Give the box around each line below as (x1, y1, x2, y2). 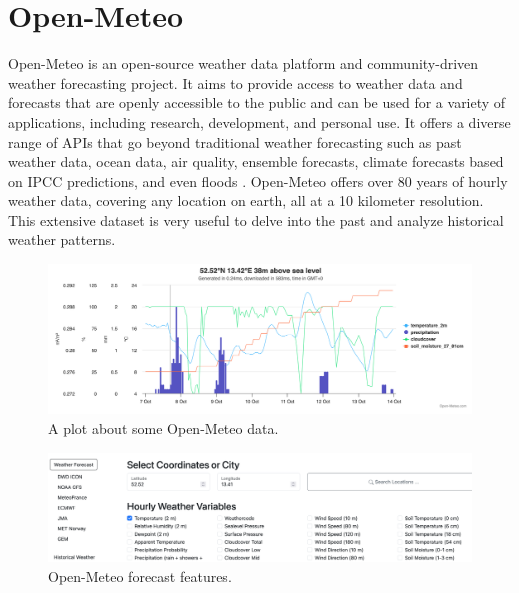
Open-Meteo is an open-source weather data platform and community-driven (8, 53, 479, 74)
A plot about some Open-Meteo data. (48, 417, 279, 438)
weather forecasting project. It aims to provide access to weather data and (8, 72, 463, 93)
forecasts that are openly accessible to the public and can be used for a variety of (8, 92, 506, 113)
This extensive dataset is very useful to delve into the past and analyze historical (8, 209, 504, 230)
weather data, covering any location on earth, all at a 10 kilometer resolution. (8, 190, 484, 211)
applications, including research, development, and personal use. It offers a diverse (8, 111, 511, 132)
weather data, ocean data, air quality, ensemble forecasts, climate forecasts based (8, 151, 504, 172)
